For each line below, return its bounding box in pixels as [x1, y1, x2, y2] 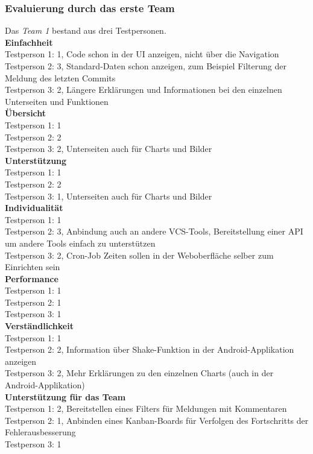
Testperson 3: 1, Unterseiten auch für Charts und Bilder [5, 189, 212, 202]
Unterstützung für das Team [5, 390, 126, 403]
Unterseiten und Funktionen [5, 95, 109, 107]
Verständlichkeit [5, 320, 74, 332]
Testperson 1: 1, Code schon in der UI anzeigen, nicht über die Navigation [5, 48, 279, 60]
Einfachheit [5, 36, 53, 48]
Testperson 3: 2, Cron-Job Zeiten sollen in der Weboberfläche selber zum [5, 248, 274, 261]
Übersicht [5, 107, 46, 119]
